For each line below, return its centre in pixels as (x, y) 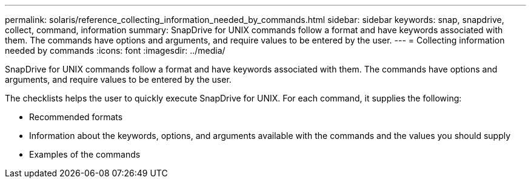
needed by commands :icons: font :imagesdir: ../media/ (115, 50)
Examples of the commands (85, 154)
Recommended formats (76, 117)
